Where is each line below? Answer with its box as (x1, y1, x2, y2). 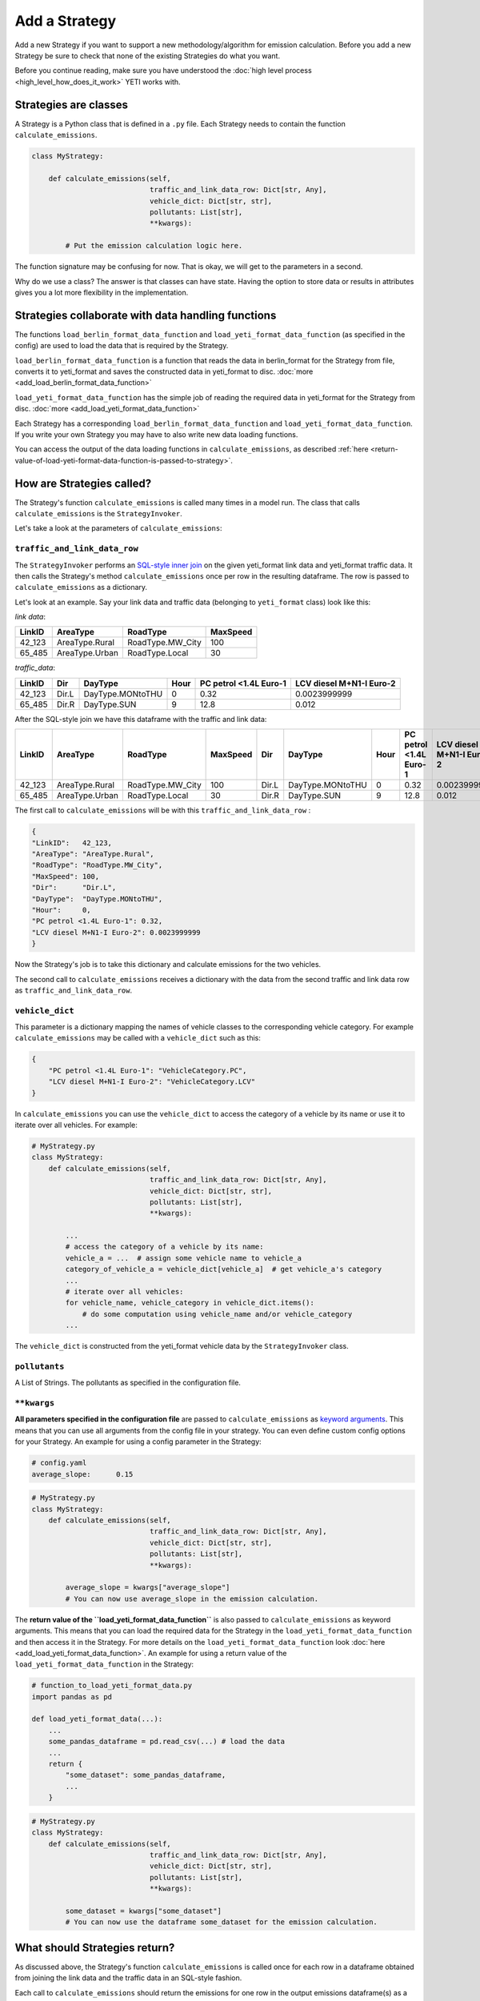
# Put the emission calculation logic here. (65, 241, 243, 251)
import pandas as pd (31, 1692, 112, 1701)
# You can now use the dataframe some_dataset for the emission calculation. (65, 1918, 378, 1927)
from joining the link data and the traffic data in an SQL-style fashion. (14, 1973, 242, 1983)
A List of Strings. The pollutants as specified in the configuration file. (14, 1377, 242, 1388)
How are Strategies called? (14, 476, 152, 490)
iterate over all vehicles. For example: (14, 1120, 138, 1129)
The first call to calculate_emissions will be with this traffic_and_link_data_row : (14, 805, 311, 816)
